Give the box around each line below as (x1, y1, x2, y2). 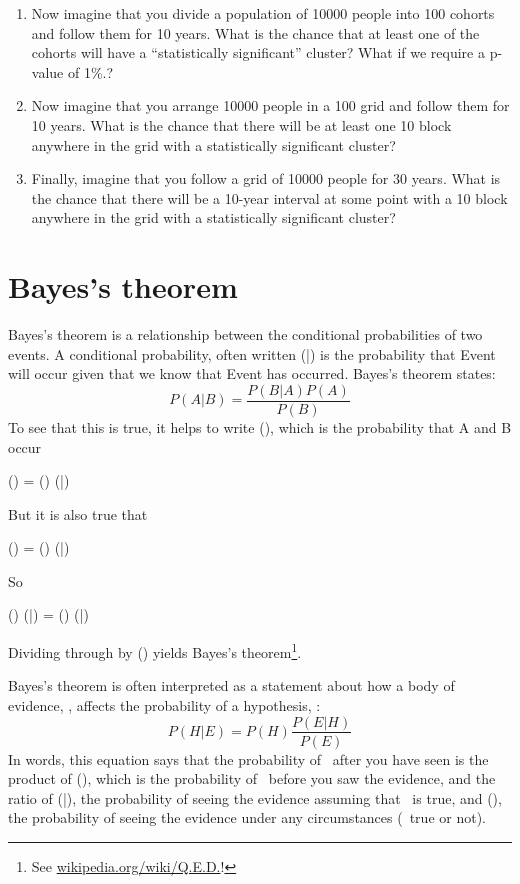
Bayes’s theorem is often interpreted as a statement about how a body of (8, 675, 455, 696)
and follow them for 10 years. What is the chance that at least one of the (31, 22, 480, 43)
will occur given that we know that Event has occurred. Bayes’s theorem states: (8, 363, 496, 384)
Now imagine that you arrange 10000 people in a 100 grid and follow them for (31, 95, 510, 116)
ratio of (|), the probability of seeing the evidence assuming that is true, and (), (8, 787, 502, 808)
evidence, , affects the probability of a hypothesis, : (8, 694, 321, 715)
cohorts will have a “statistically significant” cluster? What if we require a (31, 42, 485, 63)
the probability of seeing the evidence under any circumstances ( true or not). (8, 807, 486, 828)
